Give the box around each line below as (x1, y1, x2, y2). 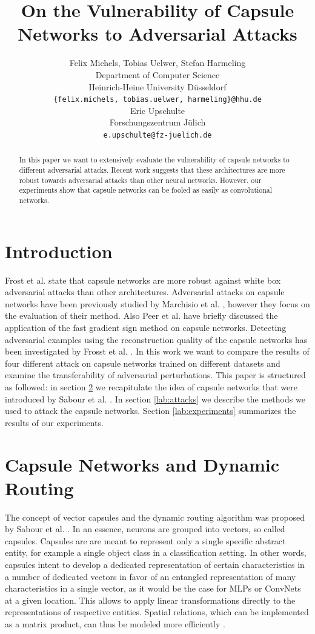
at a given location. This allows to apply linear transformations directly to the (5, 593, 296, 606)
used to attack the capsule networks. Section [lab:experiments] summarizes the (5, 404, 296, 417)
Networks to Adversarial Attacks (18, 21, 297, 46)
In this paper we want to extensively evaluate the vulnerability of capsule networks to (19, 155, 290, 165)
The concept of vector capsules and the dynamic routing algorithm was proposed (5, 510, 305, 523)
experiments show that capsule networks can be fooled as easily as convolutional (19, 185, 273, 195)
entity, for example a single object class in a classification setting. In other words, (5, 546, 307, 559)
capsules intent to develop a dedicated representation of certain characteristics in (5, 558, 305, 571)
